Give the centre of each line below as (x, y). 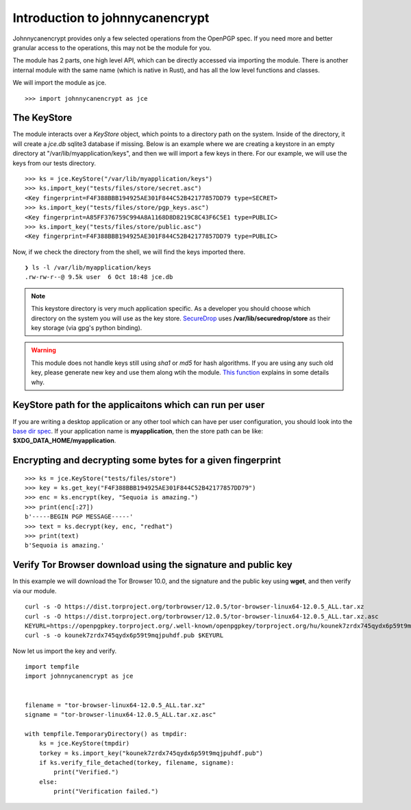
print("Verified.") (86, 772)
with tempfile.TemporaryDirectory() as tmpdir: (106, 734)
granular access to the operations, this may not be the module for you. (112, 47)
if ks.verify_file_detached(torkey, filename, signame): (136, 762)
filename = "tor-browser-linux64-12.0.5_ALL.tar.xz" (115, 705)
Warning (43, 350)
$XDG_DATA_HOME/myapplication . (64, 441)
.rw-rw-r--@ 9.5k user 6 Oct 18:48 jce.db (99, 277)
